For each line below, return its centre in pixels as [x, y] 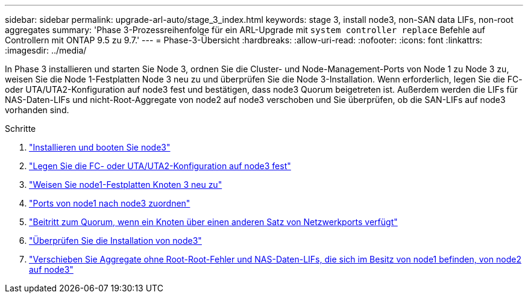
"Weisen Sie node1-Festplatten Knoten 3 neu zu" [126, 185]
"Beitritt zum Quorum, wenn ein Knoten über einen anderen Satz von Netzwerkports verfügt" [213, 222]
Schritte [20, 129]
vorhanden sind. [37, 110]
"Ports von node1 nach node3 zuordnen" [110, 203]
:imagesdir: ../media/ [46, 50]
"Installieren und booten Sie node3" [100, 147]
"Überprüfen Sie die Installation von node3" [115, 241]
